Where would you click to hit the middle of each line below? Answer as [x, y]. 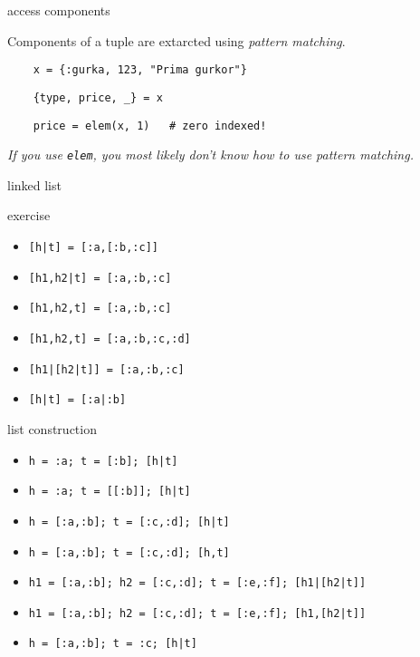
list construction [52, 428]
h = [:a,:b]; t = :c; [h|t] [113, 644]
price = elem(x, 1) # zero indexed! [150, 126]
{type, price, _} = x [98, 97]
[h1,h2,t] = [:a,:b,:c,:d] [110, 338]
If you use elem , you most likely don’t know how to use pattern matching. [210, 155]
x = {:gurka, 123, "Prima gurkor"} [140, 70]
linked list [34, 184]
